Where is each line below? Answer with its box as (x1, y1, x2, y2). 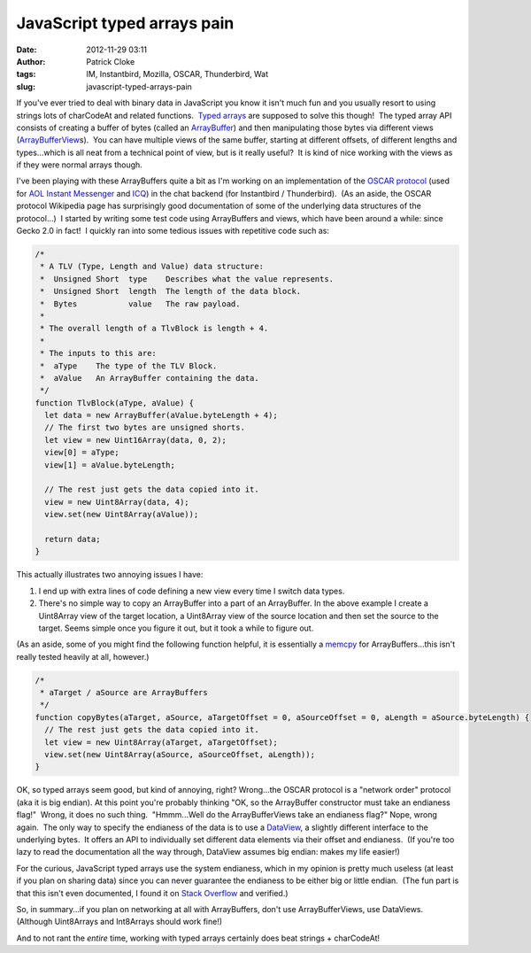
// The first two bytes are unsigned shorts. (44, 422, 245, 433)
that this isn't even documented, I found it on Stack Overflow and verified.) (16, 887, 289, 898)
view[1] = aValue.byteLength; (44, 460, 176, 469)
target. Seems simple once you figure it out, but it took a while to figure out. (38, 623, 314, 633)
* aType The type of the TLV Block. (40, 360, 218, 371)
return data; (44, 534, 101, 544)
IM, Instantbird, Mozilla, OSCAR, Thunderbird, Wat (86, 69, 269, 80)
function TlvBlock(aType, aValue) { (35, 398, 195, 407)
